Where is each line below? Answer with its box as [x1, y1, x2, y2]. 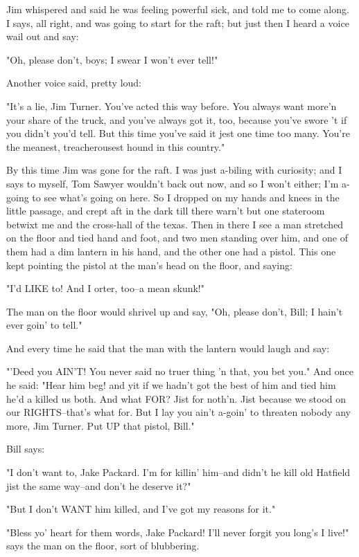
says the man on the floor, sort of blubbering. [6, 538, 200, 553]
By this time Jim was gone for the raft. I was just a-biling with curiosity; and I [6, 163, 342, 177]
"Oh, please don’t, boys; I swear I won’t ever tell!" [6, 52, 218, 66]
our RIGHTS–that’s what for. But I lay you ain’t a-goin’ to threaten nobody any [6, 405, 351, 419]
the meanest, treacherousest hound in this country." [6, 139, 225, 154]
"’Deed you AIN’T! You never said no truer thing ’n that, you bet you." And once [6, 364, 353, 378]
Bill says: [6, 441, 45, 456]
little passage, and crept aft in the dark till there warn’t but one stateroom [6, 203, 325, 218]
